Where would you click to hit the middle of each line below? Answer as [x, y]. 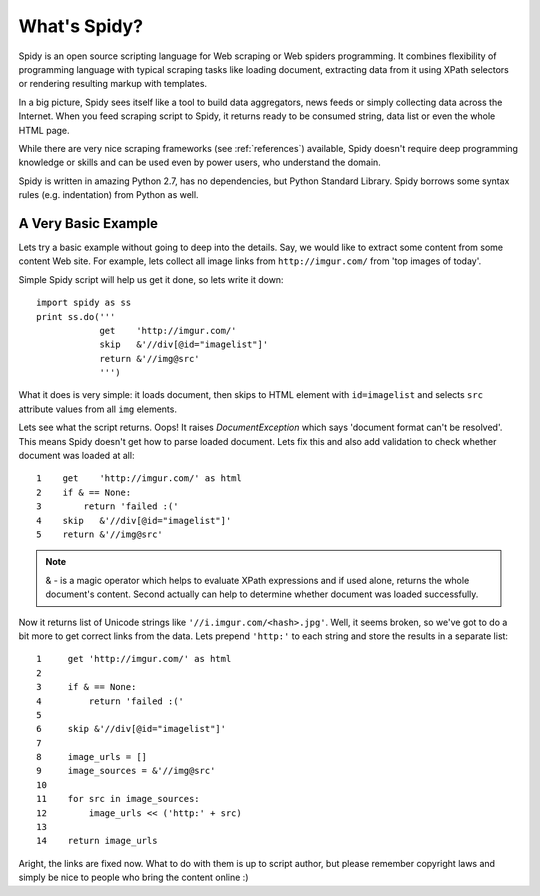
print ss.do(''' [76, 316]
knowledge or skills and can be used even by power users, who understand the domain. [200, 162]
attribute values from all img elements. [97, 409]
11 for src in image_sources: [118, 799]
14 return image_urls [97, 841]
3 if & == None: [86, 687]
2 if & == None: [84, 492]
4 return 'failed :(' [110, 701]
